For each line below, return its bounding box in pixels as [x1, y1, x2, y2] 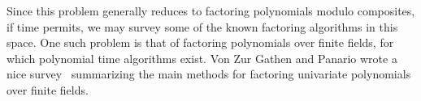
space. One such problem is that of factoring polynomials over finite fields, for [7, 34, 394, 51]
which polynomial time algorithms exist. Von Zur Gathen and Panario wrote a [7, 49, 397, 66]
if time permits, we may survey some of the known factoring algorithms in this [7, 18, 398, 35]
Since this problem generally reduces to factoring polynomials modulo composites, [7, 2, 415, 19]
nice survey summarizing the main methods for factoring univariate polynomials [7, 65, 411, 82]
